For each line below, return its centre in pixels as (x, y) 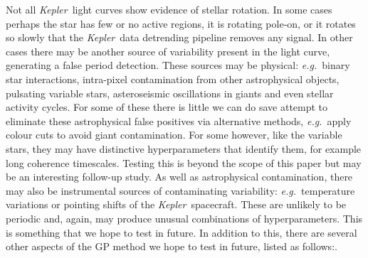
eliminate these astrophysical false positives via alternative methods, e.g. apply (179, 120)
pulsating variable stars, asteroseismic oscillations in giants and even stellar (170, 93)
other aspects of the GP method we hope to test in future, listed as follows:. (172, 246)
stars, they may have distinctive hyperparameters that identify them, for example (184, 148)
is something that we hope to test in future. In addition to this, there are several (182, 232)
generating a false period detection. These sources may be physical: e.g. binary (178, 65)
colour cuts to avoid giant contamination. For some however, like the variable (174, 135)
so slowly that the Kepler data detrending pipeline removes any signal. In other (179, 37)
